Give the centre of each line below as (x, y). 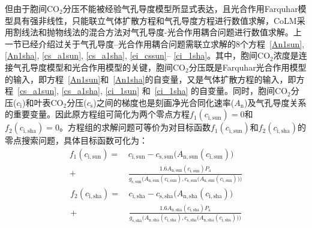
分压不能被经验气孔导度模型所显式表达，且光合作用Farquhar (180, 8)
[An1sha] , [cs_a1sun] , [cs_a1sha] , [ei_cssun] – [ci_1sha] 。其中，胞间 (131, 55)
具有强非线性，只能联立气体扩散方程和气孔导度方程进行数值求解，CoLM (155, 20)
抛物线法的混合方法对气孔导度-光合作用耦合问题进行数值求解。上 (174, 32)
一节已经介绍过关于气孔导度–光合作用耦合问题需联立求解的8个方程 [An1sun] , (155, 43)
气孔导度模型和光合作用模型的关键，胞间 (93, 67)
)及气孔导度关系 (275, 102)
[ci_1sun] (122, 91)
